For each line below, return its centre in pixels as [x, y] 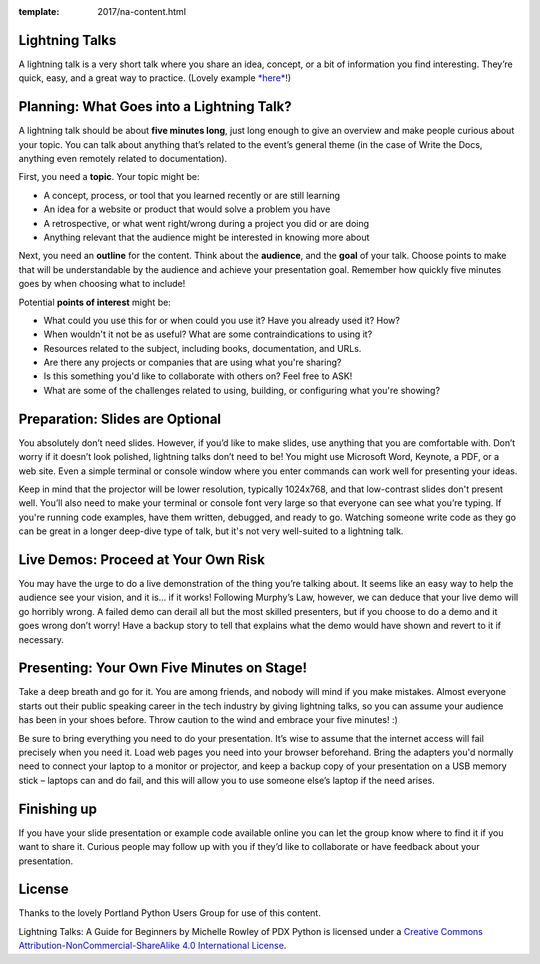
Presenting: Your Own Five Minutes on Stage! [163, 668]
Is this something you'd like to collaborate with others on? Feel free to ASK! [198, 376]
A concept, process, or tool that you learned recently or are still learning [191, 195]
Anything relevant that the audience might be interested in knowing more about [206, 237]
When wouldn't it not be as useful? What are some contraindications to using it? [208, 334]
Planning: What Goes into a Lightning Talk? [155, 106]
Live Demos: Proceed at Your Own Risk [141, 559]
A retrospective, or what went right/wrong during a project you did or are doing [206, 223]
